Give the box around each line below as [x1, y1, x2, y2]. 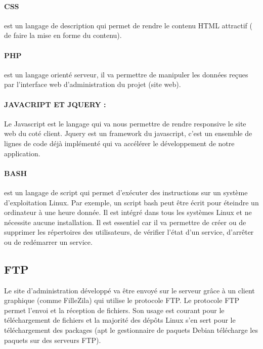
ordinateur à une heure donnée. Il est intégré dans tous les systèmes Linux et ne [4, 207, 252, 217]
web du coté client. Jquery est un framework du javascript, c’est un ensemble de [4, 128, 252, 139]
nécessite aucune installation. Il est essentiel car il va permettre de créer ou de [4, 216, 246, 227]
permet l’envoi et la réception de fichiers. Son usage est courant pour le [4, 304, 225, 315]
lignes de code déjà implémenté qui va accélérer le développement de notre [4, 138, 235, 148]
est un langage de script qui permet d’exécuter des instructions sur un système [4, 187, 248, 197]
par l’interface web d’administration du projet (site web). [4, 79, 181, 90]
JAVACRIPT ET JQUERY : [4, 99, 106, 109]
